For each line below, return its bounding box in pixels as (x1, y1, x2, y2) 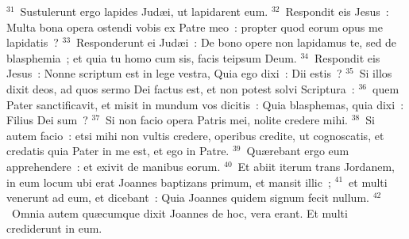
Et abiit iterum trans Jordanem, (237, 157, 395, 174)
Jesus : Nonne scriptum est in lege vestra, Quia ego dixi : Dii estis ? (6, 65, 342, 82)
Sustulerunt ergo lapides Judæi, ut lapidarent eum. (20, 3, 268, 19)
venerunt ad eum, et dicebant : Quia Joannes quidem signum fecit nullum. (6, 189, 369, 206)
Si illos (359, 65, 392, 82)
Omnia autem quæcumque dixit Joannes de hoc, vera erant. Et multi (11, 204, 348, 221)
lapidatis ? (6, 34, 59, 51)
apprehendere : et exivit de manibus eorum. (6, 157, 221, 174)
